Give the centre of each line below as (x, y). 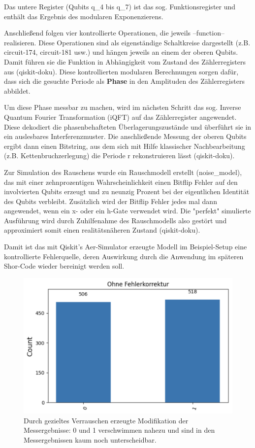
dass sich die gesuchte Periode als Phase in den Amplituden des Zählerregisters (124, 81)
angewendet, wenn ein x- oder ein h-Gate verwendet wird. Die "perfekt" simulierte (127, 211)
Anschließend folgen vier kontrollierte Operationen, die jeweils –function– (114, 33)
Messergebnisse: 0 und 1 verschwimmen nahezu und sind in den (119, 430)
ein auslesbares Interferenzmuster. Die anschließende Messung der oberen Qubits (125, 136)
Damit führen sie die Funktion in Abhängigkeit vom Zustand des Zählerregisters (125, 61)
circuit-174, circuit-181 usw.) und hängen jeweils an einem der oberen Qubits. (121, 52)
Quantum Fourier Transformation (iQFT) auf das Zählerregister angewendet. (120, 117)
